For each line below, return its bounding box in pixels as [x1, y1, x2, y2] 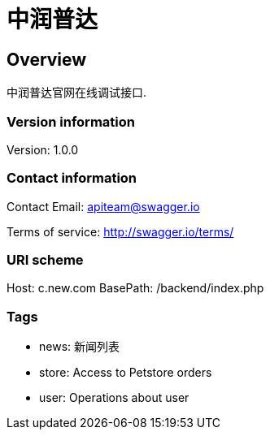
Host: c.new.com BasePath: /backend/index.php [7, 281, 264, 296]
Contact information [7, 170, 137, 187]
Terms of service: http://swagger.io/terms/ [7, 224, 234, 239]
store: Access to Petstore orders [39, 365, 212, 380]
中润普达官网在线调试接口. [7, 85, 147, 100]
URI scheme [7, 252, 84, 269]
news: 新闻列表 [39, 339, 120, 354]
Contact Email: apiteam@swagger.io [7, 199, 200, 214]
